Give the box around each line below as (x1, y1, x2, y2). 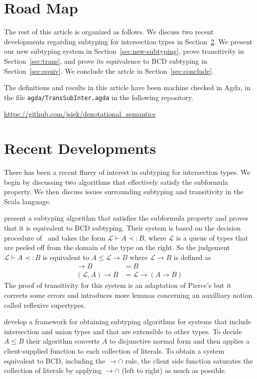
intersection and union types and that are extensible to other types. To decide (4, 326, 242, 336)
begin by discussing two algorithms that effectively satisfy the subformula (4, 176, 228, 187)
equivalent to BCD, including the (4, 355, 106, 366)
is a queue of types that (176, 232, 249, 243)
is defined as (173, 252, 211, 262)
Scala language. (4, 196, 51, 206)
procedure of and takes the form (4, 232, 106, 243)
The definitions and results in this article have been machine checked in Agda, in (4, 82, 251, 93)
